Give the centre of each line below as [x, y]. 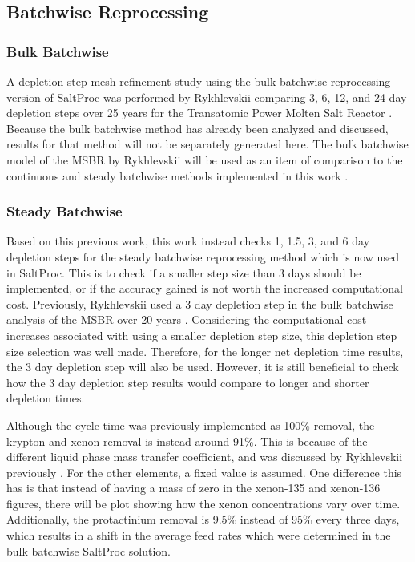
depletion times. [46, 398]
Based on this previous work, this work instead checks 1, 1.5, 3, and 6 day [188, 241]
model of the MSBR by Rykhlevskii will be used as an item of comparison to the [205, 159]
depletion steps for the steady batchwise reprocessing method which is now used [203, 256]
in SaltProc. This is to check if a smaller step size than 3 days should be [184, 272]
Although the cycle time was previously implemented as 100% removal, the [191, 425]
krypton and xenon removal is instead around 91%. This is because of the [187, 441]
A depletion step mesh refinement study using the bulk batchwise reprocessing [199, 81]
